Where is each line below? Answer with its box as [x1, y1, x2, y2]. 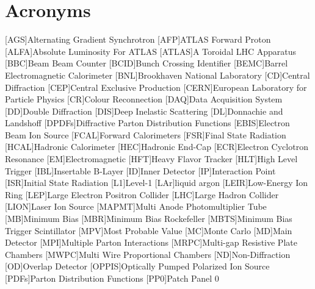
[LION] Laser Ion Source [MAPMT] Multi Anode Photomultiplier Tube [5, 200, 267, 213]
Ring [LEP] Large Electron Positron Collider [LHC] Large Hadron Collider [5, 188, 279, 201]
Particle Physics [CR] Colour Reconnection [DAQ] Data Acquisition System [5, 93, 283, 105]
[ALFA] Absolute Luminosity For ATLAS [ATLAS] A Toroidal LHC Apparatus [5, 45, 297, 57]
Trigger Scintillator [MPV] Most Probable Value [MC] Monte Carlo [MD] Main [5, 224, 292, 237]
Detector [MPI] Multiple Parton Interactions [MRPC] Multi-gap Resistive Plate [5, 236, 297, 249]
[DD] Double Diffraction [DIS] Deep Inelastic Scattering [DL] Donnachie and [5, 104, 283, 117]
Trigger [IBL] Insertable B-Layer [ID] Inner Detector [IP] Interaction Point [5, 164, 276, 177]
